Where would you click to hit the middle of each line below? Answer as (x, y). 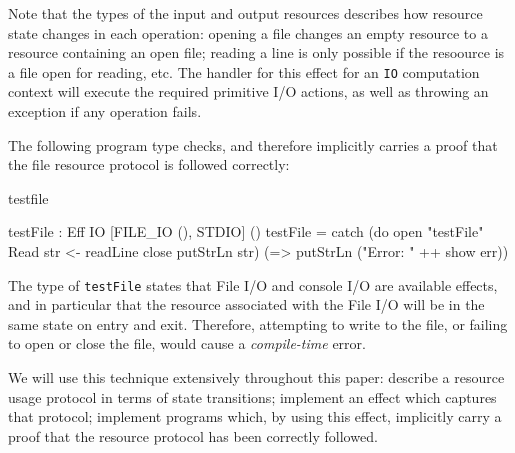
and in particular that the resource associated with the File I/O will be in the (246, 304)
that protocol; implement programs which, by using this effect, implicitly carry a (255, 416)
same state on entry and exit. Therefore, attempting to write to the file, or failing (258, 323)
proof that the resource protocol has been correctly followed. (193, 435)
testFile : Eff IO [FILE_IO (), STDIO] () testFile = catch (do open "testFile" (246, 231)
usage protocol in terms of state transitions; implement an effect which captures (252, 396)
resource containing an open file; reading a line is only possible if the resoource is (256, 52)
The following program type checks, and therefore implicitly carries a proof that (253, 144)
